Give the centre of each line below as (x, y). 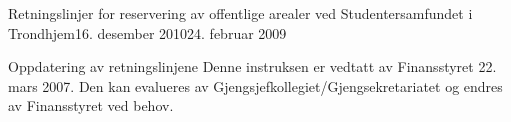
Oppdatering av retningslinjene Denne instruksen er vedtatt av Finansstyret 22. (252, 66)
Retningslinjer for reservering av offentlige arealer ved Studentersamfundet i (240, 13)
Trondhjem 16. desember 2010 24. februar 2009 (147, 32)
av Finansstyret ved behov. (91, 105)
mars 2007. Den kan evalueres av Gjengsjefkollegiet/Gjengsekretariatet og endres (255, 85)
